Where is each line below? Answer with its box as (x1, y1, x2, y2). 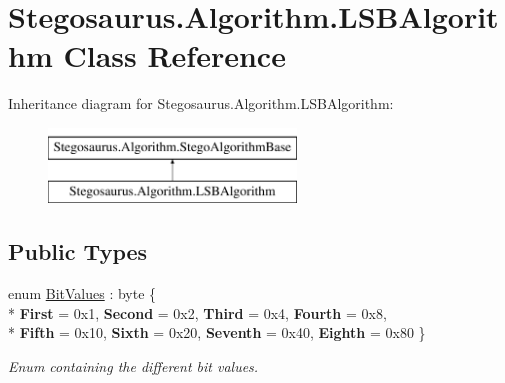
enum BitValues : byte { (8, 283, 157, 304)
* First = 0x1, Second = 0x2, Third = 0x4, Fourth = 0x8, (8, 302, 387, 323)
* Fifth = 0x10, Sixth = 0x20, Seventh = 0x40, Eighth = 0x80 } (8, 322, 426, 343)
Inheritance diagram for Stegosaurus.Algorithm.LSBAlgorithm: (8, 93, 394, 114)
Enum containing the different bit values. (8, 356, 259, 377)
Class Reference (63, 35, 286, 76)
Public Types (8, 236, 148, 267)
